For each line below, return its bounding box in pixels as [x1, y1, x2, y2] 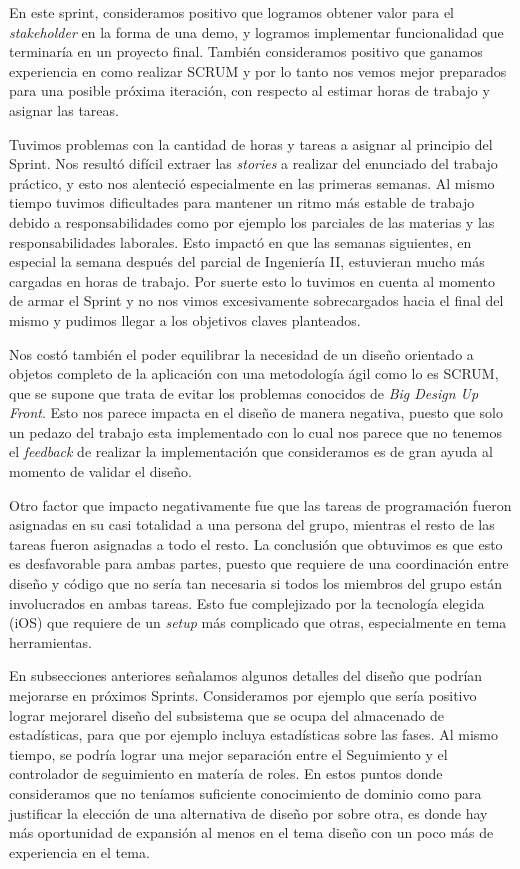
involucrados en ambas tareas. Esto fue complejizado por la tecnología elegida [9, 592, 485, 613]
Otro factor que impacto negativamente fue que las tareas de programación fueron [9, 494, 512, 515]
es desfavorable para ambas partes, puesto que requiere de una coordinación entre [9, 553, 509, 574]
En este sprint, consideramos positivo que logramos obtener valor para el [9, 2, 454, 22]
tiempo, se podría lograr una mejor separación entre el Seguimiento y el [9, 743, 448, 764]
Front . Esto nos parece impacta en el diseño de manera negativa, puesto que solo [9, 402, 503, 423]
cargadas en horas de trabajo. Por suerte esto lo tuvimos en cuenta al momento [9, 270, 496, 291]
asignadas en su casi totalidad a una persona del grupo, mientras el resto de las [9, 514, 495, 535]
